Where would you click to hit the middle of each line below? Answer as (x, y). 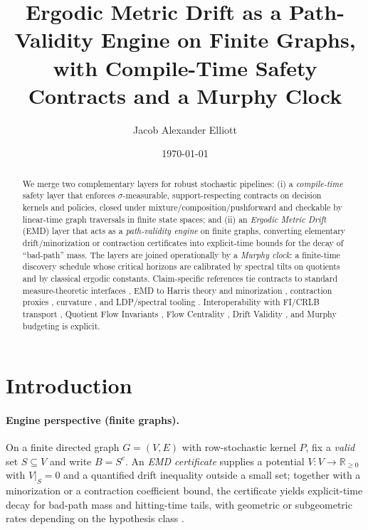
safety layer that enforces (69, 195)
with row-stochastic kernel (239, 447)
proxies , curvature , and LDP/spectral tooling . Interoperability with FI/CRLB (171, 302)
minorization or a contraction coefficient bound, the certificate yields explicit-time (184, 491)
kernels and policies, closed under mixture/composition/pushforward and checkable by (182, 207)
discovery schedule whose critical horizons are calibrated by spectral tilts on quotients (181, 266)
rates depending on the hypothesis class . (95, 518)
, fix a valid (330, 447)
